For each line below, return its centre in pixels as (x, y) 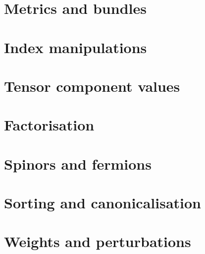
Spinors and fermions (78, 163)
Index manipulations (76, 47)
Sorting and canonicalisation (102, 203)
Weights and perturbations (98, 241)
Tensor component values (92, 86)
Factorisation (49, 125)
